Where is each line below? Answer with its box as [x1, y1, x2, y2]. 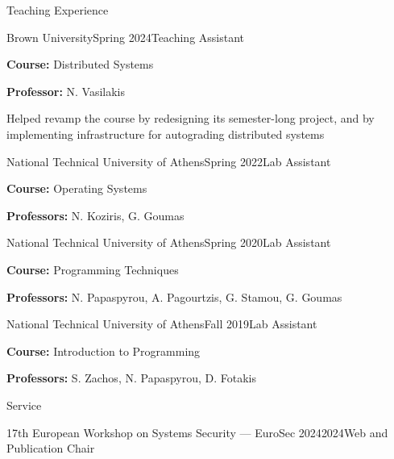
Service [6, 396, 42, 413]
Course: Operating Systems [6, 180, 147, 197]
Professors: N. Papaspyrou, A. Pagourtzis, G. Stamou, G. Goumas [6, 288, 342, 305]
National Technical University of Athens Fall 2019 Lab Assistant [6, 315, 317, 332]
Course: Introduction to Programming [6, 342, 201, 359]
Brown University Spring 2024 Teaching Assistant [6, 28, 245, 45]
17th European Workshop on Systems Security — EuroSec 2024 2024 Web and [6, 424, 388, 440]
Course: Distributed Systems [6, 56, 154, 73]
